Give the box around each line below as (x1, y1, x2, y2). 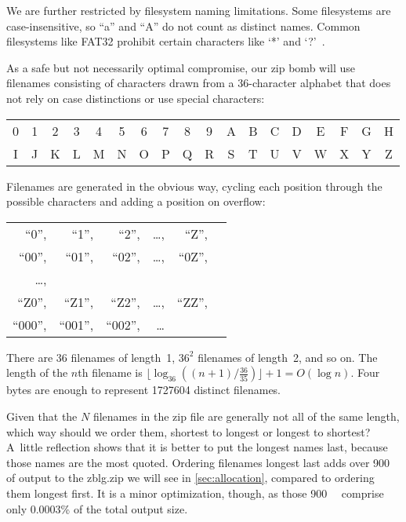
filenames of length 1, (71, 349, 176, 365)
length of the (6, 364, 68, 381)
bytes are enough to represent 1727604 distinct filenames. (6, 381, 281, 398)
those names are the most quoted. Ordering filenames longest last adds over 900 (6, 454, 390, 470)
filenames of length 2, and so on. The (198, 349, 378, 365)
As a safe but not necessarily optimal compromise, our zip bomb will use (6, 59, 356, 75)
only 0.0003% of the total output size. (6, 500, 188, 517)
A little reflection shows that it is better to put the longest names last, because (6, 439, 388, 455)
